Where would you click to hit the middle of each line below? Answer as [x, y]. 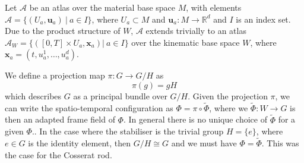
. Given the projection [228, 95]
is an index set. [263, 19]
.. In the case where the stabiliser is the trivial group [128, 131]
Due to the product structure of [63, 31]
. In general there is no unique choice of [195, 119]
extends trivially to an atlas [196, 31]
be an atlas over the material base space [102, 7]
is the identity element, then [80, 143]
